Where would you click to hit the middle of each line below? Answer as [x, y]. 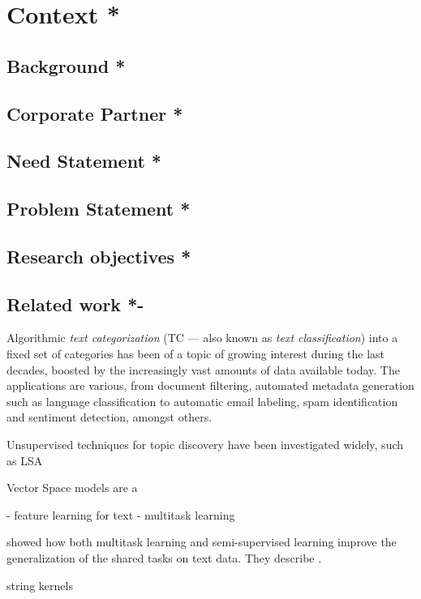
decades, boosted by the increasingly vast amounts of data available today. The [203, 369]
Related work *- [75, 304]
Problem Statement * [99, 209]
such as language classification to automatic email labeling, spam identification [202, 401]
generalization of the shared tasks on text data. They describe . [164, 558]
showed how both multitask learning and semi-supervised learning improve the [202, 542]
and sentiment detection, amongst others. [110, 417]
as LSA [25, 460]
